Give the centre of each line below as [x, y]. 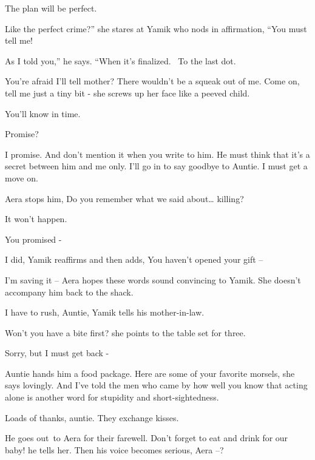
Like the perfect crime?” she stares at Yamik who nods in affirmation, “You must [156, 28]
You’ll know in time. [43, 113]
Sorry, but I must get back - [57, 353]
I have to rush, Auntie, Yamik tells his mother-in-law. [105, 312]
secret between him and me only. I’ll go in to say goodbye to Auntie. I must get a [156, 166]
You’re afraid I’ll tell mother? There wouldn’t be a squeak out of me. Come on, [152, 81]
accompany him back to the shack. [69, 292]
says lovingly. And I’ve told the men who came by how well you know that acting [156, 385]
